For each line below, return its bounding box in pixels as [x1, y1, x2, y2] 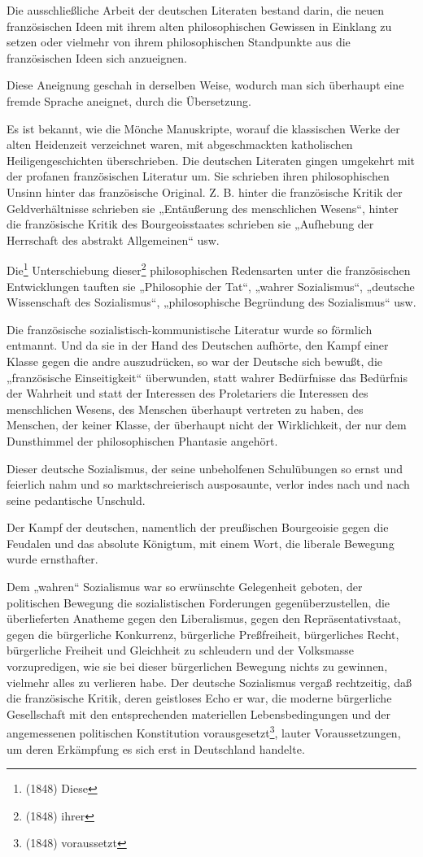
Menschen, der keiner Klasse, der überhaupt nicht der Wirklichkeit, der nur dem [7, 416, 407, 433]
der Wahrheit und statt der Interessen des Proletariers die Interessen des [7, 385, 368, 402]
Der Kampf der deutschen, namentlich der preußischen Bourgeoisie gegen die [7, 519, 389, 536]
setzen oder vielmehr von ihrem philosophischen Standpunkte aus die [7, 33, 351, 50]
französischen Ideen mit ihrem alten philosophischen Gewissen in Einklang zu [7, 17, 392, 34]
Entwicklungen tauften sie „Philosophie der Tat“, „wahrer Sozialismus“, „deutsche [7, 277, 415, 294]
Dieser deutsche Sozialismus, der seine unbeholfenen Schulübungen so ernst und [7, 459, 403, 476]
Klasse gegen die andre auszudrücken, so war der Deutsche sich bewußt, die [7, 352, 382, 369]
